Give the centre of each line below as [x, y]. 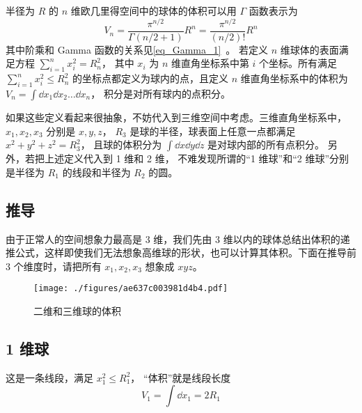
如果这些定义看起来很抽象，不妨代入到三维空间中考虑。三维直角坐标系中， [176, 117]
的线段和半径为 [96, 172]
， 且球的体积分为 [121, 145]
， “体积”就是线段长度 [181, 377]
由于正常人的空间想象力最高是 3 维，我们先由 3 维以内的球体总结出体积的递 [178, 239]
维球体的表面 [309, 49]
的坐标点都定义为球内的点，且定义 [151, 78]
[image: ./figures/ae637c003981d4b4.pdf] [131, 289]
